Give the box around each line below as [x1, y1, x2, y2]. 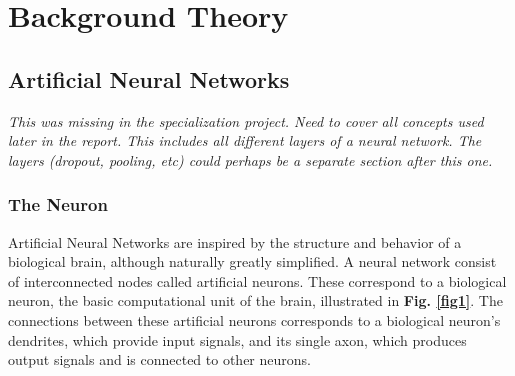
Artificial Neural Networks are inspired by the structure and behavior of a [8, 231, 462, 252]
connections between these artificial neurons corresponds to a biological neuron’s [8, 309, 501, 330]
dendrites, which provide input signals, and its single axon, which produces [8, 329, 467, 350]
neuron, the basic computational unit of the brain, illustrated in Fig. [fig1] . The [8, 290, 503, 311]
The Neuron [8, 192, 108, 217]
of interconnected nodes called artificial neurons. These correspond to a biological [8, 270, 507, 291]
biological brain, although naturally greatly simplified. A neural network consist [8, 251, 497, 272]
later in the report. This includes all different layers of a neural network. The [8, 130, 482, 151]
